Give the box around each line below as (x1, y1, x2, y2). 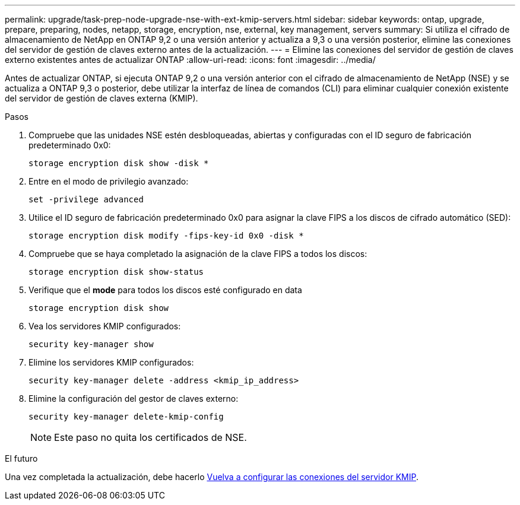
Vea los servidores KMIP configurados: (28, 321, 181, 331)
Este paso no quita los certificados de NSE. (54, 431, 247, 443)
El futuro (5, 453, 38, 463)
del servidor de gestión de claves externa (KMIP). (5, 93, 198, 103)
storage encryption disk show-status (28, 267, 204, 277)
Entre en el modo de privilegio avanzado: (28, 176, 189, 186)
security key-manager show (28, 339, 154, 349)
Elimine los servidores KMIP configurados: (28, 357, 194, 367)
